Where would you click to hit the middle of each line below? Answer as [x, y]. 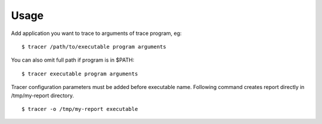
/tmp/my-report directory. [43, 96]
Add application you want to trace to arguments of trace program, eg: [96, 33]
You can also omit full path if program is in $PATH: [72, 60]
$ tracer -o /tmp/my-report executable [80, 109]
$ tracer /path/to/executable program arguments [94, 47]
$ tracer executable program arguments [80, 74]
